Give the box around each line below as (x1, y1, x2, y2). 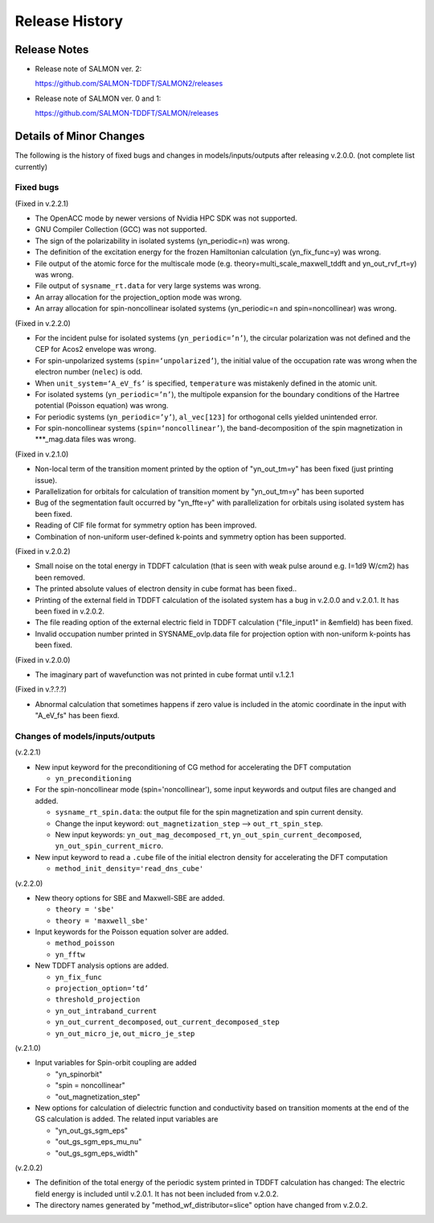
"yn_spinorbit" (55, 1069, 103, 1079)
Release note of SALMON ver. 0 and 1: (35, 93, 162, 103)
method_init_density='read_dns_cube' (55, 864, 204, 874)
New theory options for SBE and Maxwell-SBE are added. (35, 893, 225, 903)
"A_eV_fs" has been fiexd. (35, 711, 120, 721)
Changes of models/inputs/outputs (14, 730, 156, 742)
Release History (14, 12, 124, 30)
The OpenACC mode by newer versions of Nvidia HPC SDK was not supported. (35, 213, 297, 223)
